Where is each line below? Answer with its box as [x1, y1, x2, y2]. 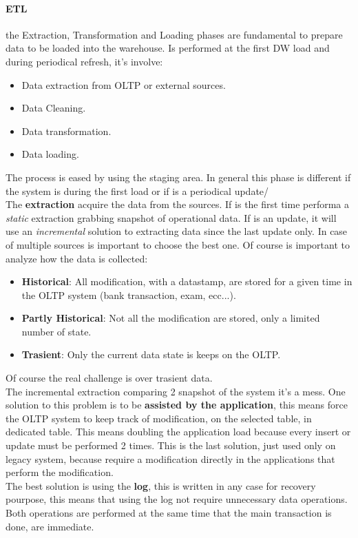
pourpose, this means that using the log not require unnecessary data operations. [6, 492, 348, 506]
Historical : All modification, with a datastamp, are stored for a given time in [21, 274, 352, 289]
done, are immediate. [6, 519, 94, 533]
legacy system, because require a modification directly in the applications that [6, 451, 335, 466]
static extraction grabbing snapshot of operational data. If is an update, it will [6, 210, 337, 225]
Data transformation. [21, 123, 112, 138]
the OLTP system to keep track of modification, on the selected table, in [6, 411, 312, 425]
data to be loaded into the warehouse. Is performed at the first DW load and [6, 41, 330, 55]
